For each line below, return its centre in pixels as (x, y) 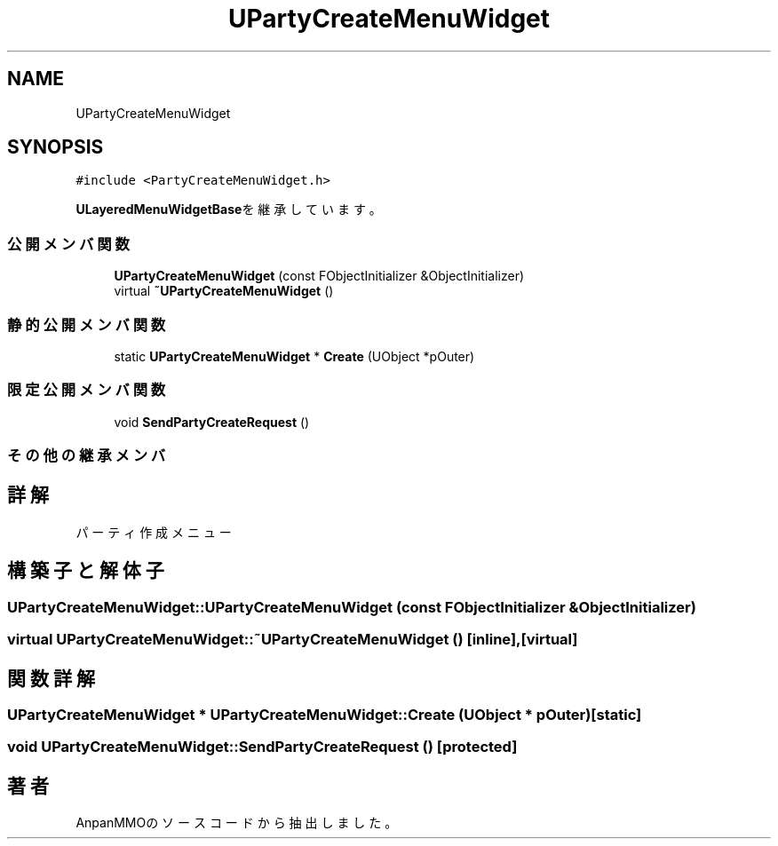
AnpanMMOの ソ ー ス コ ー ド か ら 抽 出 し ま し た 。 (237, 823)
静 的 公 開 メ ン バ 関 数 (87, 324)
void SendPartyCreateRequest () (212, 422)
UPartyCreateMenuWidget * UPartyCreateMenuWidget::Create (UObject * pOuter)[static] (325, 714)
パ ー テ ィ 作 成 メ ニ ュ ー (154, 532)
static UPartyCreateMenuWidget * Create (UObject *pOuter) (294, 356)
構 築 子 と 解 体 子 (86, 571)
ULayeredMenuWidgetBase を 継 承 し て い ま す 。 (229, 210)
